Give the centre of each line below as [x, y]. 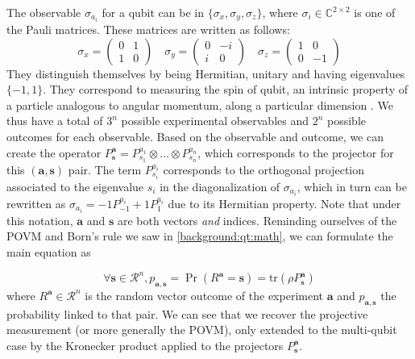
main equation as [49, 251]
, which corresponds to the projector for [296, 152]
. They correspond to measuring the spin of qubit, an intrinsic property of [226, 89]
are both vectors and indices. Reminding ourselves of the [257, 220]
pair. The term [105, 169]
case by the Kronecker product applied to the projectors [145, 345]
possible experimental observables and [215, 121]
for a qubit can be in [153, 12]
